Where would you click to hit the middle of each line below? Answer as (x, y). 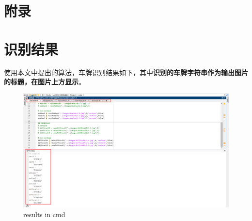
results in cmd (44, 214)
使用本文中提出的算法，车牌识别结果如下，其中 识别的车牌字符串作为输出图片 (126, 72)
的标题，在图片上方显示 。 (45, 82)
